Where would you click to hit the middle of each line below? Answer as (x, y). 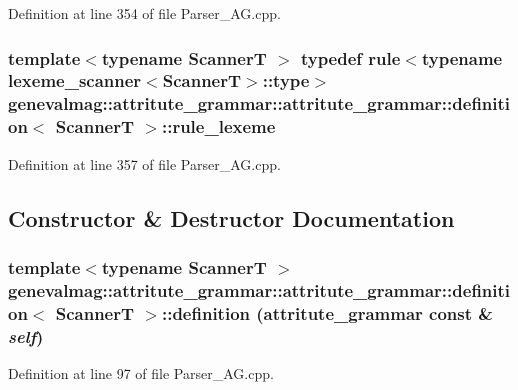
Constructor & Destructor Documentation (231, 217)
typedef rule (350, 57)
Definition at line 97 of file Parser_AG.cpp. (141, 372)
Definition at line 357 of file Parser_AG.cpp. (144, 163)
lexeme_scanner (75, 80)
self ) (26, 335)
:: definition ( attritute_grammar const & (327, 312)
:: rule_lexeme (218, 126)
